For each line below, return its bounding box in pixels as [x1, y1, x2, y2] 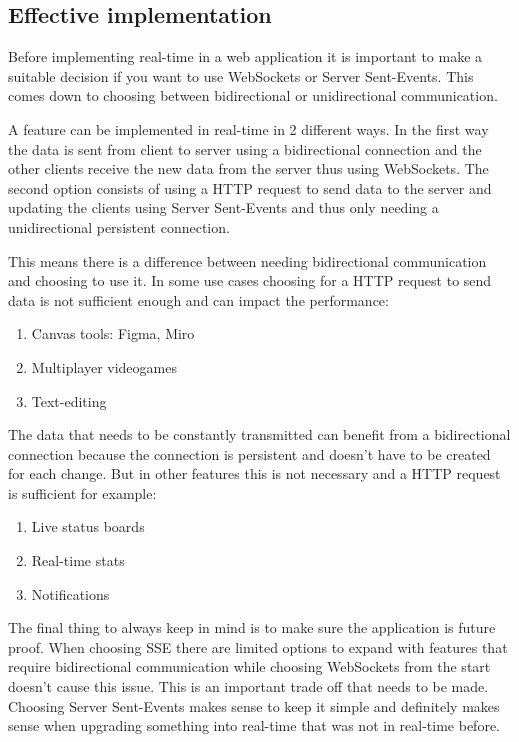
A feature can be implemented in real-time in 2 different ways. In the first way [8, 118, 489, 139]
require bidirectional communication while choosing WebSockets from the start [8, 656, 491, 677]
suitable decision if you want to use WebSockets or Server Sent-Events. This [8, 65, 474, 86]
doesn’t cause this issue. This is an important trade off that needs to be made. [8, 676, 489, 697]
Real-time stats [31, 550, 125, 571]
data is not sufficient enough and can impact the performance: [8, 289, 389, 310]
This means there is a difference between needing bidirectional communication [8, 250, 487, 271]
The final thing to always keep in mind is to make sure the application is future [8, 617, 496, 638]
